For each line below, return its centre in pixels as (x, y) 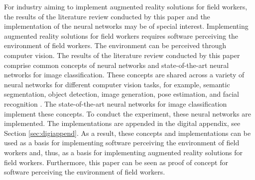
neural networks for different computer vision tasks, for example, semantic (117, 84)
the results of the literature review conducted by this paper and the (107, 16)
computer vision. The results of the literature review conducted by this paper (122, 55)
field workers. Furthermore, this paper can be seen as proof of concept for (116, 162)
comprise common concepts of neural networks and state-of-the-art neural (117, 65)
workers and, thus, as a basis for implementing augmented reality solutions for (124, 152)
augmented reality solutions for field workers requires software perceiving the (121, 35)
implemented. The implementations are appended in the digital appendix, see (122, 123)
